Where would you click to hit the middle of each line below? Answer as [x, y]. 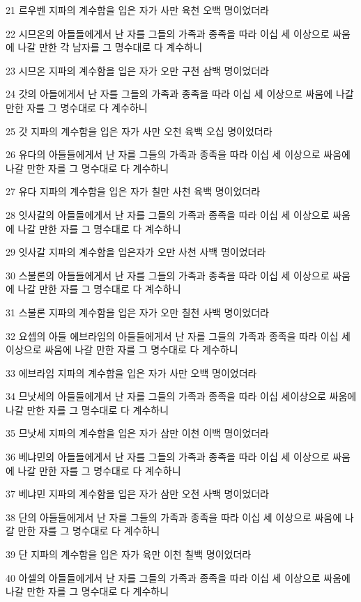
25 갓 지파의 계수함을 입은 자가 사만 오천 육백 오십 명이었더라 [139, 131]
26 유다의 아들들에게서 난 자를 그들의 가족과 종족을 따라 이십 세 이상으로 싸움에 [178, 154]
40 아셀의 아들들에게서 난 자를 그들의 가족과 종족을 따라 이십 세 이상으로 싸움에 [178, 577]
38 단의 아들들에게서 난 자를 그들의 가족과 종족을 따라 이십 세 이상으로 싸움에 [174, 517]
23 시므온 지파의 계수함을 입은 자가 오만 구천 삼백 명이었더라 [137, 70]
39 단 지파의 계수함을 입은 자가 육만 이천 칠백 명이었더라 [129, 554]
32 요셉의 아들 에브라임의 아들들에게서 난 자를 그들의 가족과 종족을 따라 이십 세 [178, 335]
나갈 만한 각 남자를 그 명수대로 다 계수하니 [110, 47]
